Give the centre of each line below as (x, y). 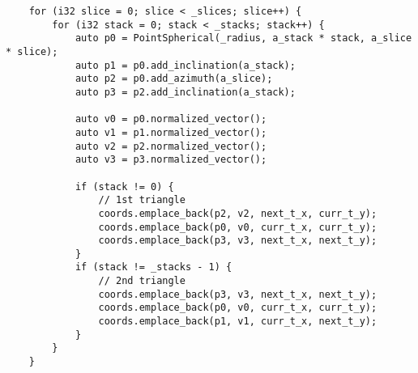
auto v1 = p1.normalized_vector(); (171, 132)
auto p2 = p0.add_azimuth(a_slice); (174, 79)
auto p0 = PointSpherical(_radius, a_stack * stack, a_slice (243, 38)
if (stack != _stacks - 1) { (154, 267)
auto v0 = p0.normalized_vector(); (171, 119)
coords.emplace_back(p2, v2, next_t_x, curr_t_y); (238, 213)
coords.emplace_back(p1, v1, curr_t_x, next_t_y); (238, 322)
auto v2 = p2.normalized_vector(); (171, 146)
